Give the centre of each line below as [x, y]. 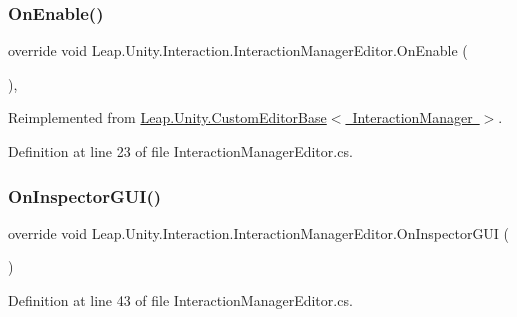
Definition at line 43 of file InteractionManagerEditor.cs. [180, 300]
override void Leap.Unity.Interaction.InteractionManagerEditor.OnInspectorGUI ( [259, 232]
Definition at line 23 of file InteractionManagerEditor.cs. [180, 151]
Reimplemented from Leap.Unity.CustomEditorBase [167, 117]
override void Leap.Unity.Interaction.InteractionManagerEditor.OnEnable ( [238, 50]
